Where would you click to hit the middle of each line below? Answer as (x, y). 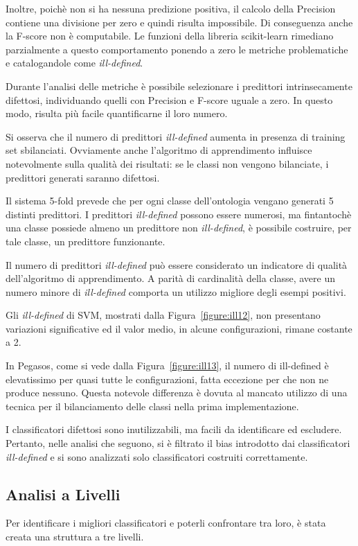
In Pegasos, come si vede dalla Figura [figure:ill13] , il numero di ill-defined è (167, 366)
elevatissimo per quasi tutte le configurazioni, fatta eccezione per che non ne (167, 379)
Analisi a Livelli (63, 494)
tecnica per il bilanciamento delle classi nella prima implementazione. (152, 406)
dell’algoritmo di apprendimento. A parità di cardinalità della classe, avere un (170, 278)
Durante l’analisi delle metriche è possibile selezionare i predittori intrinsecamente (179, 86)
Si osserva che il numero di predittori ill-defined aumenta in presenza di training (176, 136)
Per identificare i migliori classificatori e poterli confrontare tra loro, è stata (166, 523)
